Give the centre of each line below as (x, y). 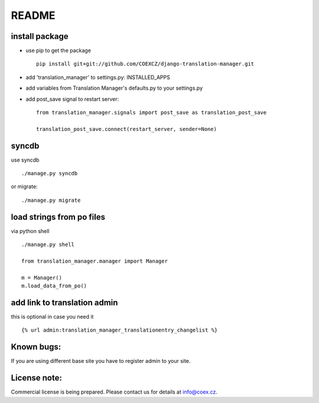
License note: (36, 378)
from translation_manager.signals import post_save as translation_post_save (152, 113)
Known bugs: (36, 347)
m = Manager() (42, 278)
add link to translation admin (64, 302)
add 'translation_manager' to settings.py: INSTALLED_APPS (98, 77)
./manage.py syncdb (50, 173)
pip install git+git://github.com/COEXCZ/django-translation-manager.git (145, 64)
